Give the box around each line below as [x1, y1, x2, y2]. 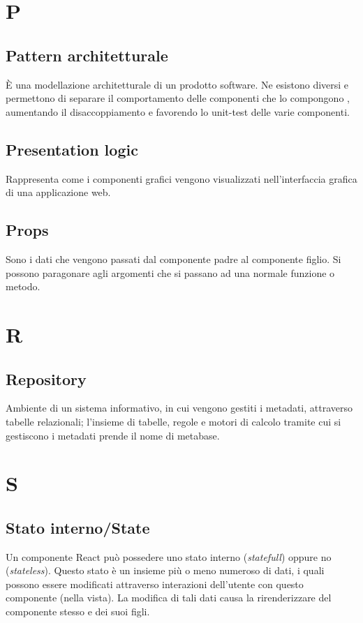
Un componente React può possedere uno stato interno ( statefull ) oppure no [6, 549, 332, 564]
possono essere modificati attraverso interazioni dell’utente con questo [6, 576, 304, 591]
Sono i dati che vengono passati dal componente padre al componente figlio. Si [6, 251, 341, 266]
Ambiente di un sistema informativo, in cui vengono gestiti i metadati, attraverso [6, 400, 353, 415]
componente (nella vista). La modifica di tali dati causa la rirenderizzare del [6, 590, 332, 605]
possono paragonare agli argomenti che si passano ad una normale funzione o [6, 265, 335, 280]
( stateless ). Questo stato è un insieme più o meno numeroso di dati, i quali [6, 563, 325, 578]
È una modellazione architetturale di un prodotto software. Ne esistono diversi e [6, 77, 349, 91]
